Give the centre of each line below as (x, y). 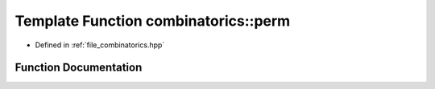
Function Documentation (79, 68)
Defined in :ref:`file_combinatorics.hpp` (100, 45)
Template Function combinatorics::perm (153, 21)
